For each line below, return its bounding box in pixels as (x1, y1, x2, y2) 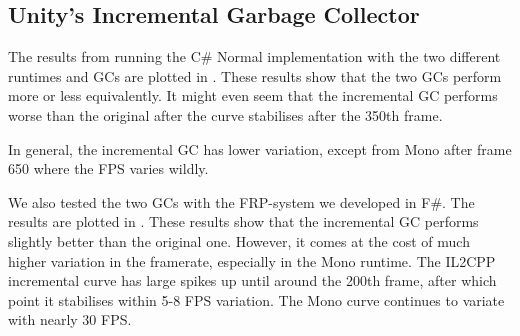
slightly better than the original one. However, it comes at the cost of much (8, 230, 470, 251)
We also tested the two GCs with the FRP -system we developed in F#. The (8, 191, 475, 212)
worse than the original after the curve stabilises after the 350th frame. (8, 104, 443, 125)
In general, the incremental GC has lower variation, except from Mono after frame (8, 138, 512, 159)
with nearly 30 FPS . (8, 309, 132, 330)
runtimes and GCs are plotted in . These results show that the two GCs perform (8, 65, 502, 86)
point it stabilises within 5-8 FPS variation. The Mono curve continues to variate (8, 289, 505, 310)
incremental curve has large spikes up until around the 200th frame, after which (8, 270, 497, 291)
